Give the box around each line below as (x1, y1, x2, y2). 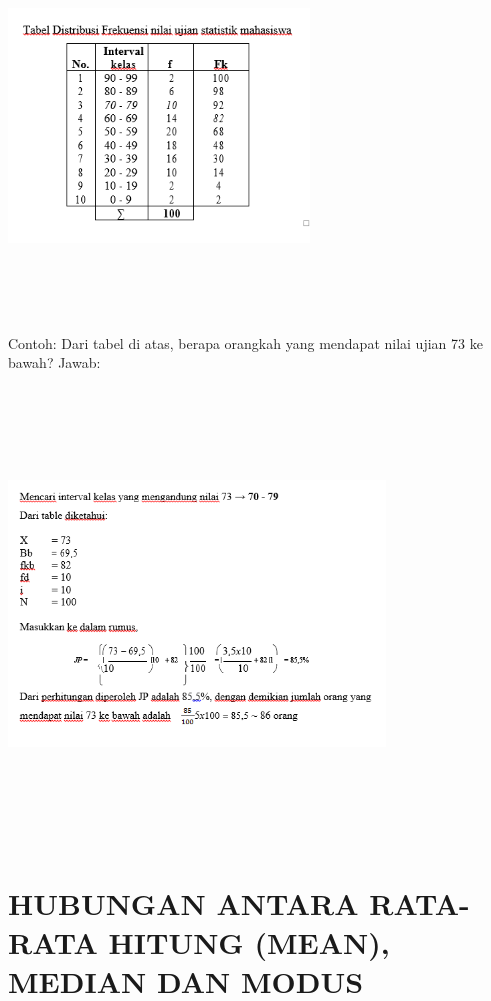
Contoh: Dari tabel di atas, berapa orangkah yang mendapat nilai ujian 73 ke (8, 332, 483, 353)
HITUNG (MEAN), (108, 922, 390, 963)
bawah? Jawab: (8, 352, 101, 373)
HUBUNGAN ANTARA (8, 883, 359, 924)
